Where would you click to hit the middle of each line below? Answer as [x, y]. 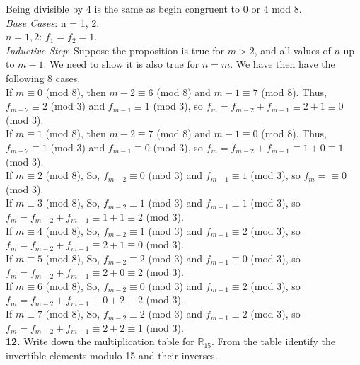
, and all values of [292, 50]
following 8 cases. [43, 77]
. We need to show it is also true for [121, 64]
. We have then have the [283, 64]
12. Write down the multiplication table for [100, 341]
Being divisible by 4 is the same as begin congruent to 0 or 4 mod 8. [154, 8]
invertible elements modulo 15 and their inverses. [112, 355]
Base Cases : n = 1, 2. [53, 22]
